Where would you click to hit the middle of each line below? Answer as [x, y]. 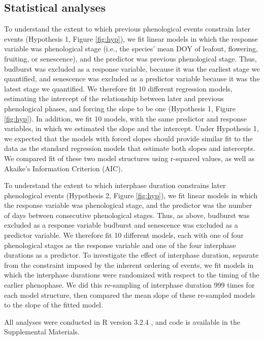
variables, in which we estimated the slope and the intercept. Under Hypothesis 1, [131, 128]
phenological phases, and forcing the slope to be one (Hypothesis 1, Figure [120, 108]
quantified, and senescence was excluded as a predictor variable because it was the [132, 79]
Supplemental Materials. [42, 332]
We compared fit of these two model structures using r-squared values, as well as [129, 158]
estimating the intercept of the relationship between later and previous [114, 98]
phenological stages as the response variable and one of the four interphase [120, 245]
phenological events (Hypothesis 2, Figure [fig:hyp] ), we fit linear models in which [131, 195]
